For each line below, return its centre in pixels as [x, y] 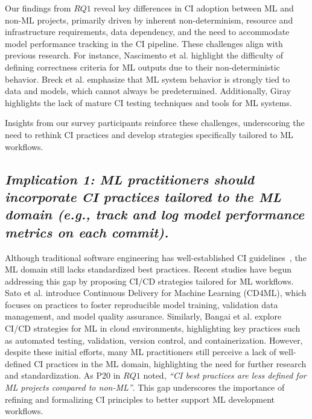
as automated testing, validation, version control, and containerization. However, [154, 340]
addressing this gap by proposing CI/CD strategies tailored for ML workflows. [149, 281]
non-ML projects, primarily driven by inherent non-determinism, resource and [149, 20]
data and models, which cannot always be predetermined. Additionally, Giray [148, 91]
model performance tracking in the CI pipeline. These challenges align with [144, 43]
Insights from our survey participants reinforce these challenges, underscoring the [155, 123]
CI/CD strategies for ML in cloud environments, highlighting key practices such [153, 328]
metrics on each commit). [87, 232]
